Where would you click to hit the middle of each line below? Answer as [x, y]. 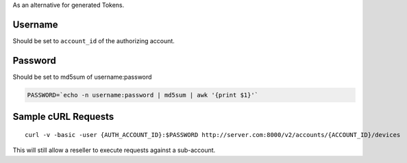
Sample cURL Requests [63, 117]
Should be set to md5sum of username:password [82, 77]
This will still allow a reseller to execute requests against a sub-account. [114, 150]
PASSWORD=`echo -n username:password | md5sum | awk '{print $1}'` [143, 95]
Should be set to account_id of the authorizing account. [94, 40]
